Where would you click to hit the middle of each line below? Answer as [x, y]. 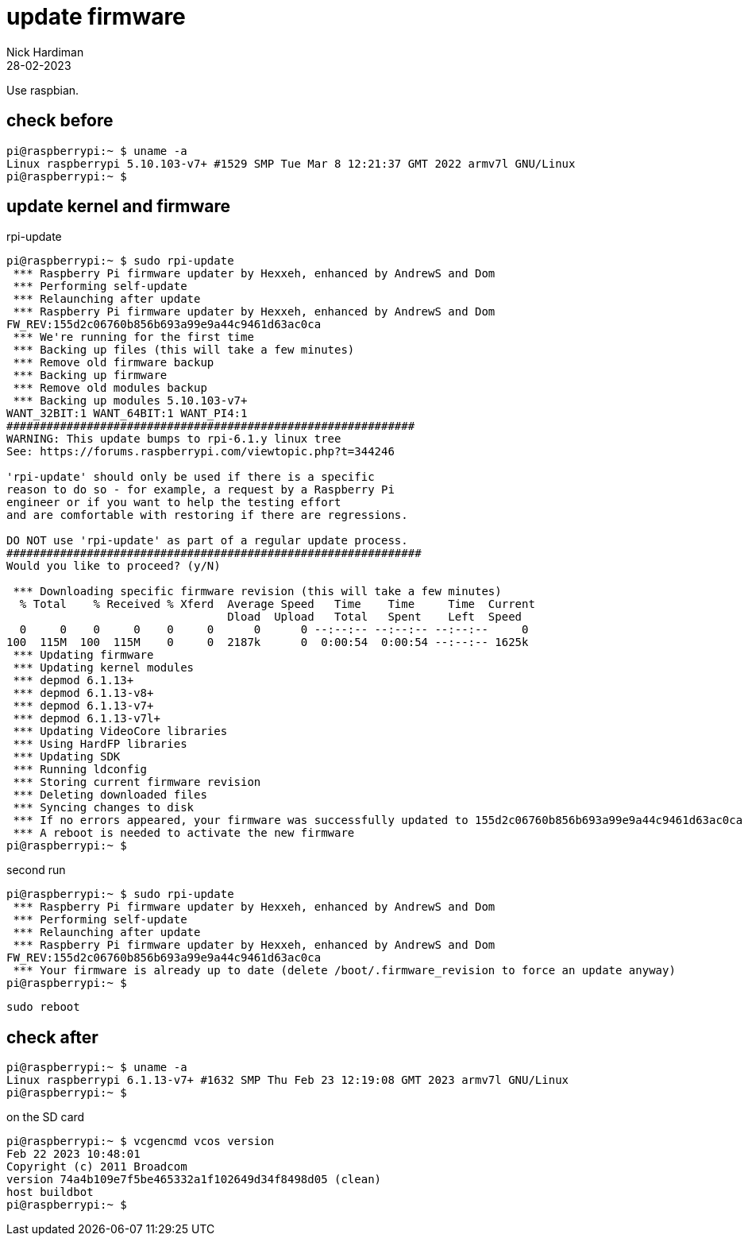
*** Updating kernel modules [104, 668]
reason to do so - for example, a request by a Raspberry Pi [200, 490]
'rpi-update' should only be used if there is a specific [191, 477]
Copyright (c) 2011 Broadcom [97, 1167]
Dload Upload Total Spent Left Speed [375, 617]
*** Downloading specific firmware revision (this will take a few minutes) [257, 592]
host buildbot [50, 1192]
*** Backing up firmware [90, 375]
